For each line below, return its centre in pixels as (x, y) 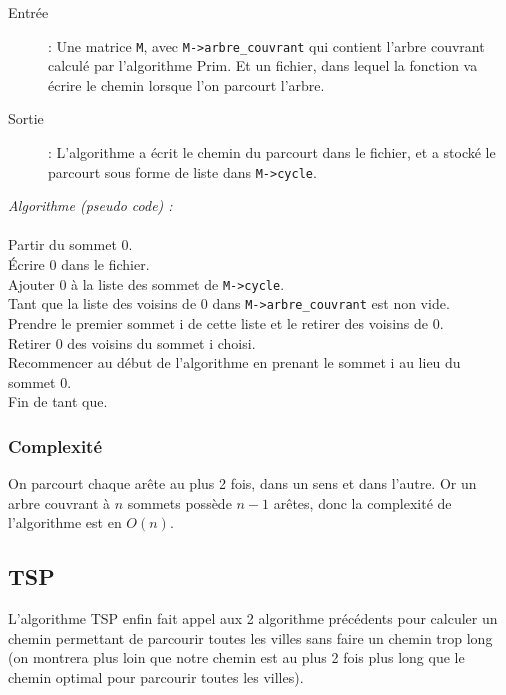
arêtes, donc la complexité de (362, 502)
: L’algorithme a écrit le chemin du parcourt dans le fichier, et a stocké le (272, 152)
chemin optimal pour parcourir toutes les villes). (156, 676)
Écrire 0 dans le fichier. (79, 264)
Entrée (28, 12)
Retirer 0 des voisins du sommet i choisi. (132, 342)
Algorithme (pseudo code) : (90, 205)
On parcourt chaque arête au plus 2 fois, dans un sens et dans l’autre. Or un (242, 483)
